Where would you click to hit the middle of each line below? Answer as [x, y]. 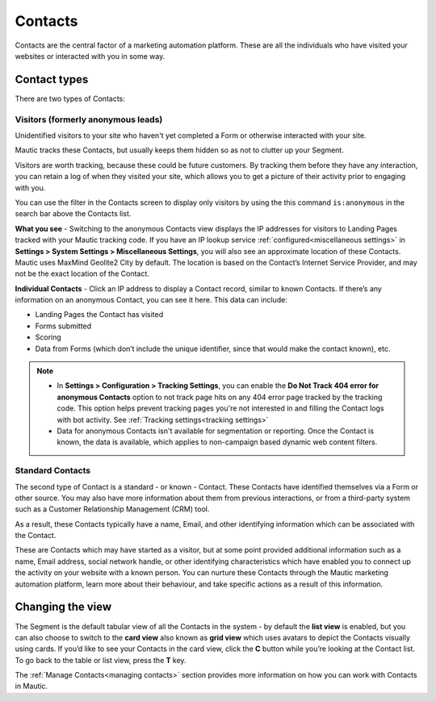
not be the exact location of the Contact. [82, 273]
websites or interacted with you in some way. [90, 56]
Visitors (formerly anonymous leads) [89, 119]
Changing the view [63, 607]
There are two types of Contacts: [70, 98]
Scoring [48, 337]
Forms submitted [63, 326]
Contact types [52, 79]
